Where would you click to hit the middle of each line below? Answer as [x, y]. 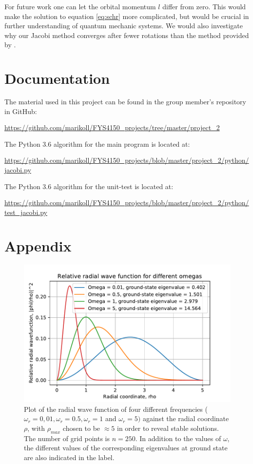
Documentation [57, 78]
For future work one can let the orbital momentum [80, 6]
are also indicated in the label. [69, 457]
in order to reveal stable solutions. [168, 428]
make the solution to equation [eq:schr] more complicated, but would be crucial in [127, 16]
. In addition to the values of [178, 438]
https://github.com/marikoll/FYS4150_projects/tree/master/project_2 [112, 127]
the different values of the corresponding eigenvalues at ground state [126, 448]
